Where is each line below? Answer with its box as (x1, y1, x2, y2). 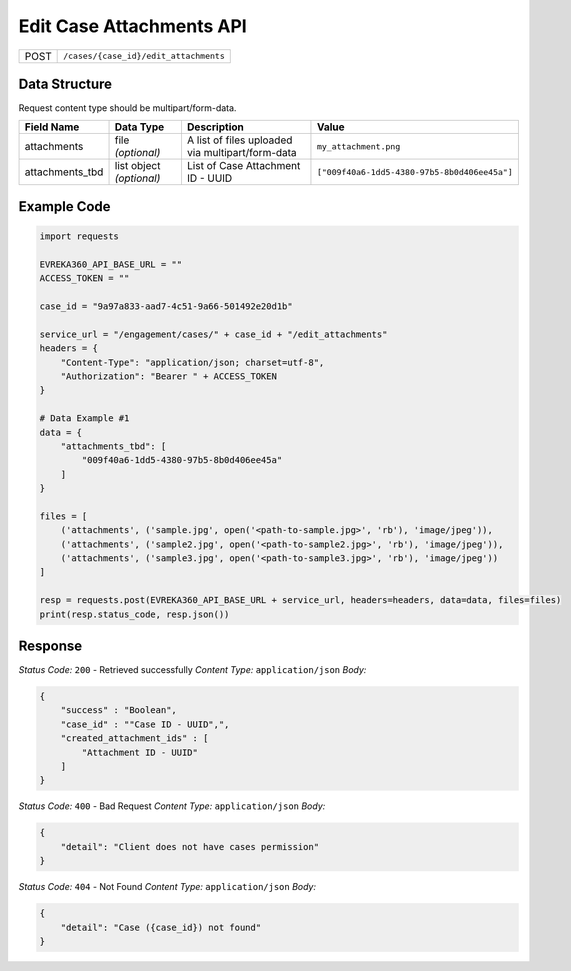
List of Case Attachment (186, 159, 301, 173)
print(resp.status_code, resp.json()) (39, 608, 230, 620)
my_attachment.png (316, 141, 401, 152)
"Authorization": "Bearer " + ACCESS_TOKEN (60, 370, 277, 382)
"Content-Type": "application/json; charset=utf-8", (60, 356, 325, 368)
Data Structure (18, 75, 113, 92)
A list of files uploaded (186, 133, 293, 147)
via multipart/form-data (186, 146, 297, 160)
